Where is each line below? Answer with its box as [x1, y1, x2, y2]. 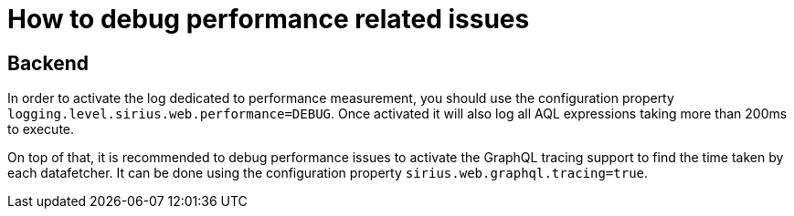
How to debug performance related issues [7, 4, 530, 35]
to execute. [7, 121, 75, 138]
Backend [7, 51, 89, 75]
